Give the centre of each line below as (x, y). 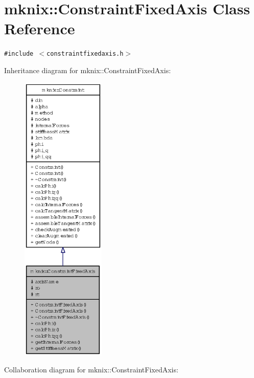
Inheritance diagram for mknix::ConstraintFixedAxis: (88, 70)
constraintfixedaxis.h (85, 54)
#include (19, 54)
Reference (40, 28)
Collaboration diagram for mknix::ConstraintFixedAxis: (91, 370)
